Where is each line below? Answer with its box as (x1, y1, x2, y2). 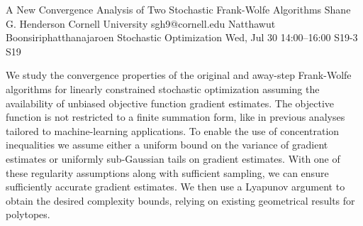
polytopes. (6, 207, 50, 222)
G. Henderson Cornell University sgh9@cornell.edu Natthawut (6, 16, 276, 31)
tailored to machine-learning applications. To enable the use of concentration (6, 123, 340, 138)
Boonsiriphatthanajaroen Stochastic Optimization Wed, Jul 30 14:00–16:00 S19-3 (6, 30, 358, 45)
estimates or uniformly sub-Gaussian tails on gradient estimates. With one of (6, 151, 340, 166)
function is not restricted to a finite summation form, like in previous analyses (6, 109, 345, 124)
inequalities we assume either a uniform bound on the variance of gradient (6, 137, 328, 152)
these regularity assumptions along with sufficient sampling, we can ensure (6, 165, 329, 180)
